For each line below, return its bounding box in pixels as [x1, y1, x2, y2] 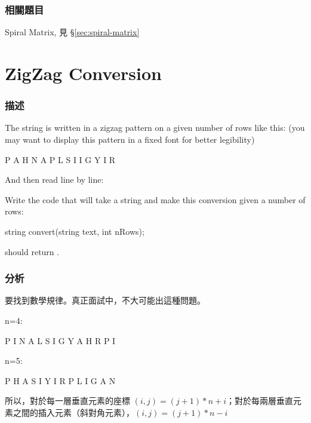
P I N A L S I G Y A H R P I [5, 334, 116, 347]
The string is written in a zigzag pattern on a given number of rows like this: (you [5, 121, 305, 134]
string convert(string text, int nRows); [5, 225, 144, 237]
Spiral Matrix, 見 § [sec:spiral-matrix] [5, 26, 140, 38]
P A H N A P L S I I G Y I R [5, 153, 116, 165]
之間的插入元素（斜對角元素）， [13, 406, 134, 418]
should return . [5, 245, 60, 258]
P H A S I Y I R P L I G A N [5, 374, 116, 387]
